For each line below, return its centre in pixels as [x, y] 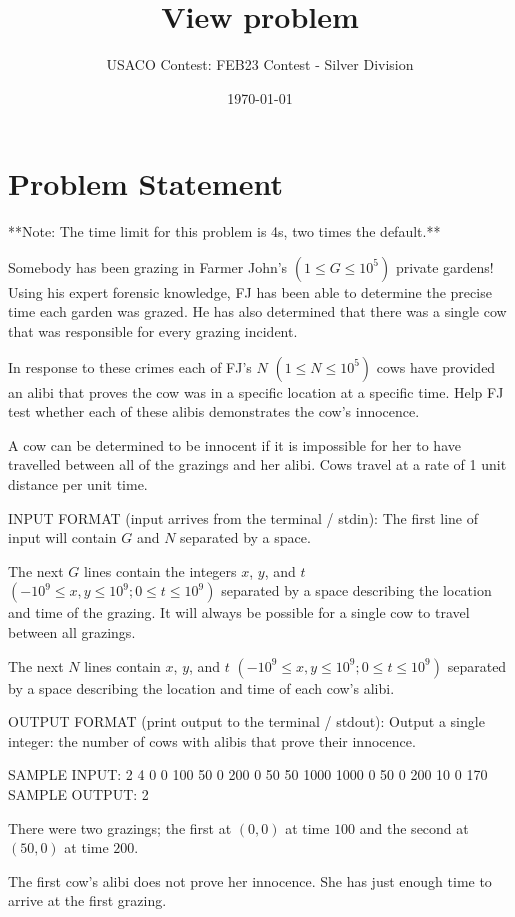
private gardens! [444, 266]
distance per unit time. [78, 484]
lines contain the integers [160, 570]
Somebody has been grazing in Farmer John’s [148, 266]
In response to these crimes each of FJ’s [130, 366]
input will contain [62, 537]
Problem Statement [145, 183]
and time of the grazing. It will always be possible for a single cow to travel [239, 612]
